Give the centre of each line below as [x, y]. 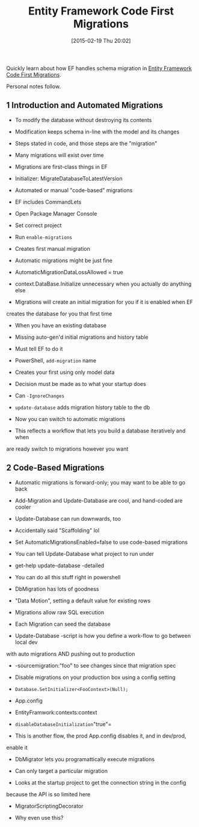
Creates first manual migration [52, 248]
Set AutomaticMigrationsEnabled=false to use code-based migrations [101, 542]
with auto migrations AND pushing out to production [71, 654]
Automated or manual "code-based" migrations [74, 190]
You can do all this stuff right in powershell [68, 577]
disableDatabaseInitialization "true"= [63, 724]
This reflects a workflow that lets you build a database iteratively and [100, 431]
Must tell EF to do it [39, 349]
